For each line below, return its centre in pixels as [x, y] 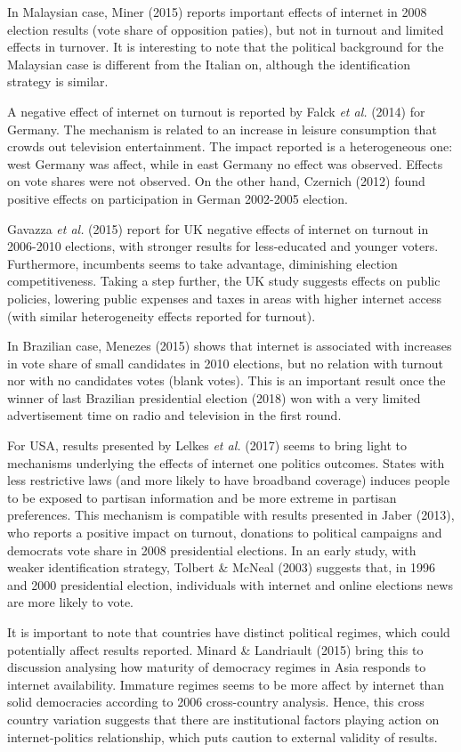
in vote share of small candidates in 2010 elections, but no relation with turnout [226, 363]
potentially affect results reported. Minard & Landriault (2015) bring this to [215, 649]
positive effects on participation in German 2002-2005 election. [178, 198]
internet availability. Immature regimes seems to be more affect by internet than [226, 684]
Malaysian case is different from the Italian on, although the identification [209, 64]
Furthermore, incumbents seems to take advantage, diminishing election [202, 263]
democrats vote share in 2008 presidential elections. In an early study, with [212, 550]
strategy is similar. [58, 81]
